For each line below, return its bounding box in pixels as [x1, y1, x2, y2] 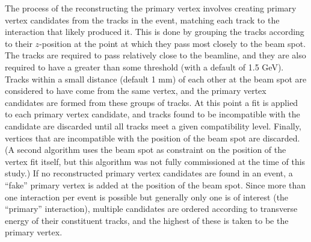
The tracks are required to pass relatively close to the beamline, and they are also [5, 49, 306, 61]
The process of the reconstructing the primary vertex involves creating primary [5, 2, 297, 14]
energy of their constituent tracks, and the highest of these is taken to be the [5, 214, 289, 226]
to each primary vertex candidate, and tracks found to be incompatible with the [5, 108, 300, 120]
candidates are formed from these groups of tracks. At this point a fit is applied [5, 96, 298, 108]
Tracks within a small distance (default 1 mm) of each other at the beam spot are [5, 72, 307, 85]
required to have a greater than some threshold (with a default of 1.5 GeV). [5, 60, 284, 73]
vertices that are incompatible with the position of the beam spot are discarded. [5, 131, 300, 144]
